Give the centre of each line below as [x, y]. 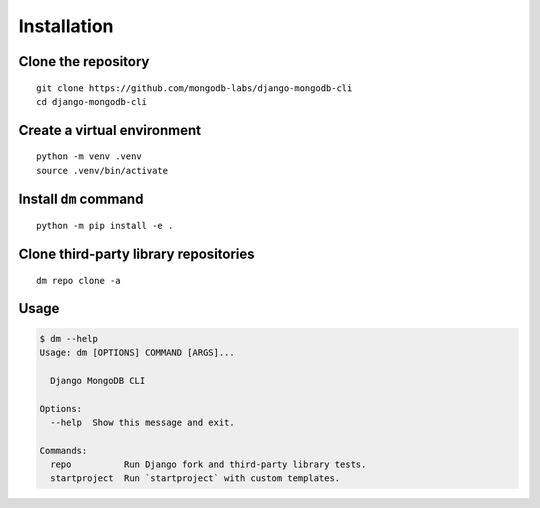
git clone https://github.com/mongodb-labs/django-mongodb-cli [194, 88]
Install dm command [81, 198]
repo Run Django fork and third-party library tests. [208, 464]
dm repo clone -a [78, 280]
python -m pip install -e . [105, 226]
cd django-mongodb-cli [92, 101]
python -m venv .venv [89, 156]
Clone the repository [84, 61]
